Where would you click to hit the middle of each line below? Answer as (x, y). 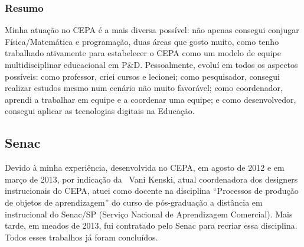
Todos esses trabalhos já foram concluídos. (81, 237)
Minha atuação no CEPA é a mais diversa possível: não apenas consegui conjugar (152, 30)
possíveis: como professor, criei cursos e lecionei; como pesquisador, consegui (143, 76)
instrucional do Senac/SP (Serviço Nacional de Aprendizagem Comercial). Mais (149, 214)
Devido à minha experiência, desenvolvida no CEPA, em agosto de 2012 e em (145, 168)
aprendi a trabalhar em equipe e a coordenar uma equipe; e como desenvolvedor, (151, 99)
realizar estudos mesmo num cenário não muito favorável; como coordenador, (144, 88)
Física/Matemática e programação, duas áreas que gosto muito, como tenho (142, 41)
